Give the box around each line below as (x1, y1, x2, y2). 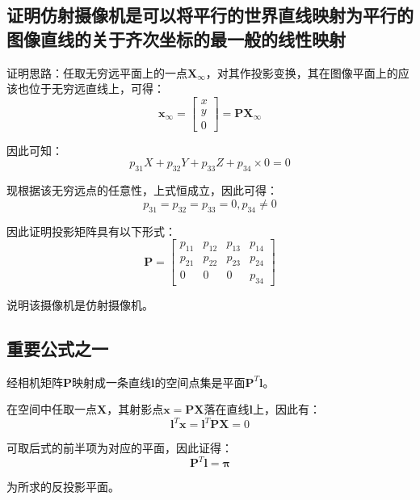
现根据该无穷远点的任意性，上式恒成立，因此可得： (6, 182, 278, 199)
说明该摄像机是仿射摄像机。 (6, 296, 153, 313)
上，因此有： (252, 401, 321, 418)
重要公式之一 (6, 335, 108, 360)
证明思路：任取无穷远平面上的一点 (6, 64, 187, 81)
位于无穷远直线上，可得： (28, 80, 165, 97)
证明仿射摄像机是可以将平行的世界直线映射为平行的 (6, 2, 414, 27)
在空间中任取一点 (6, 401, 97, 418)
